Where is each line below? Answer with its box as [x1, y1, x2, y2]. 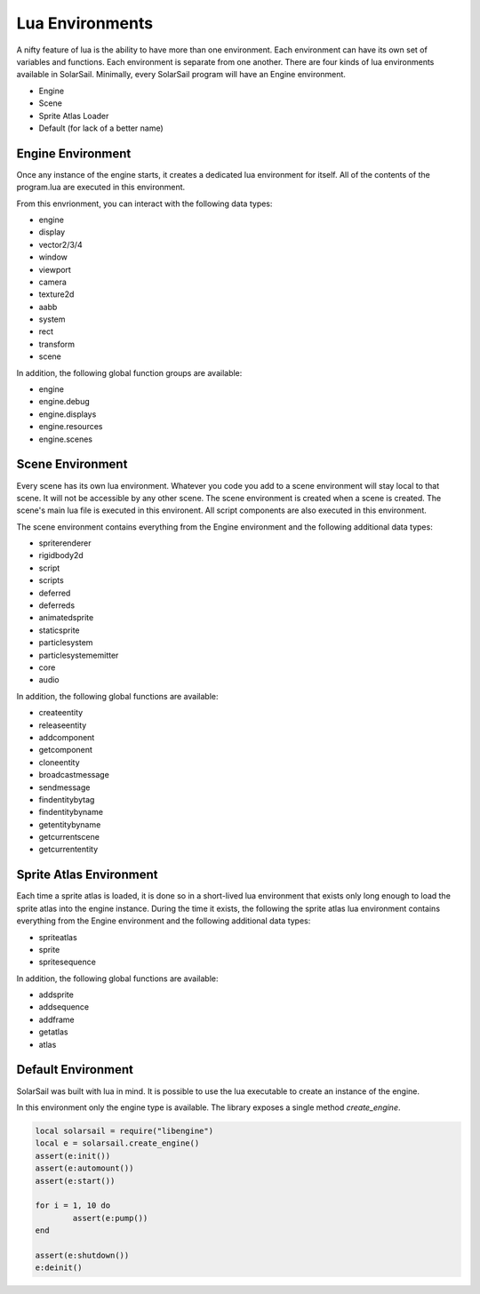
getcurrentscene [38, 832, 100, 843]
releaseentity [38, 720, 87, 731]
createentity [38, 707, 84, 718]
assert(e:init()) [35, 1151, 111, 1161]
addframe [38, 1014, 75, 1025]
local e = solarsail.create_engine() [35, 1138, 200, 1148]
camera [38, 276, 67, 287]
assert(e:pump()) [72, 1213, 148, 1223]
